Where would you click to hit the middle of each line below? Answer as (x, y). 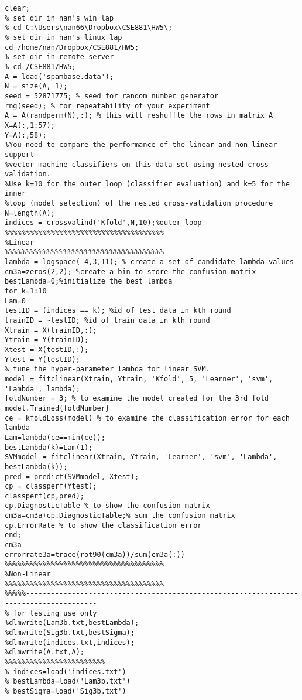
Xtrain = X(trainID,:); (51, 330)
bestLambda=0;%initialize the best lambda (89, 281)
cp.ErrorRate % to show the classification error (103, 525)
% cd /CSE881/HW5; (40, 66)
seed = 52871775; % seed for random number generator (112, 96)
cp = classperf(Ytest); (51, 486)
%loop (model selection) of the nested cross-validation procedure (139, 204)
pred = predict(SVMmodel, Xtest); (72, 477)
